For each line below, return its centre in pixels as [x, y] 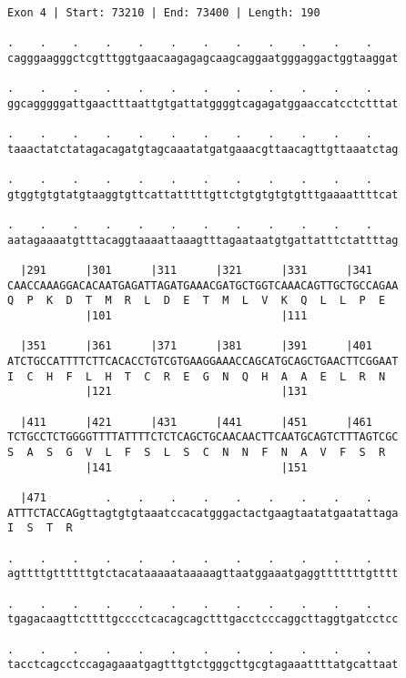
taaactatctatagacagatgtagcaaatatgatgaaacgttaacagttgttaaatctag [203, 149]
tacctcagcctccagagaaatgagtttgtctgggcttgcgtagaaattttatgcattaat [203, 665]
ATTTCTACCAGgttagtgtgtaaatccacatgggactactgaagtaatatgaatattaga [203, 513]
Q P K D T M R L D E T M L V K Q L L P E [197, 301]
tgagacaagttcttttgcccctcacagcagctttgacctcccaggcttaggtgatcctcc [203, 619]
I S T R [40, 528]
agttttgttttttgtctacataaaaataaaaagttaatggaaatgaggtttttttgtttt [203, 574]
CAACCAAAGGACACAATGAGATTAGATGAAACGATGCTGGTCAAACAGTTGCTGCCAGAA [203, 285]
